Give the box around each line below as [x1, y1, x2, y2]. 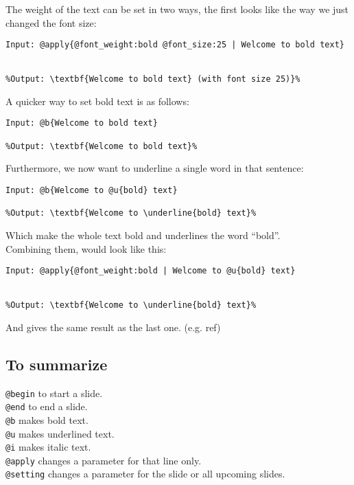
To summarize [5, 353, 108, 374]
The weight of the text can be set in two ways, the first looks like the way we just [5, 2, 349, 16]
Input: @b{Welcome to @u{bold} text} [5, 185, 178, 195]
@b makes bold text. [5, 412, 88, 427]
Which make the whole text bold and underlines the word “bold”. [5, 227, 281, 242]
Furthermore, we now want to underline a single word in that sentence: [5, 161, 304, 175]
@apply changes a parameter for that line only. [5, 453, 202, 467]
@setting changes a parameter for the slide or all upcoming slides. [5, 466, 285, 481]
